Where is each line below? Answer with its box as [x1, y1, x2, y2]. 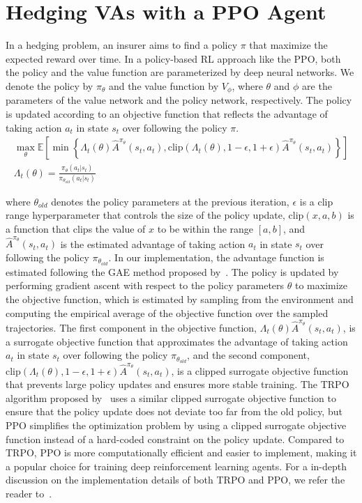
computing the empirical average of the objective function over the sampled [6, 305, 329, 320]
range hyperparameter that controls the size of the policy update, [6, 208, 285, 222]
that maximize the [249, 38, 328, 52]
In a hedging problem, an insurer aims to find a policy [6, 38, 238, 52]
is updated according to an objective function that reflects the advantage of [6, 106, 328, 121]
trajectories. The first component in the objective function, [6, 320, 257, 334]
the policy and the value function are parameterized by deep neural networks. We [6, 65, 354, 79]
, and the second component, [187, 348, 310, 362]
